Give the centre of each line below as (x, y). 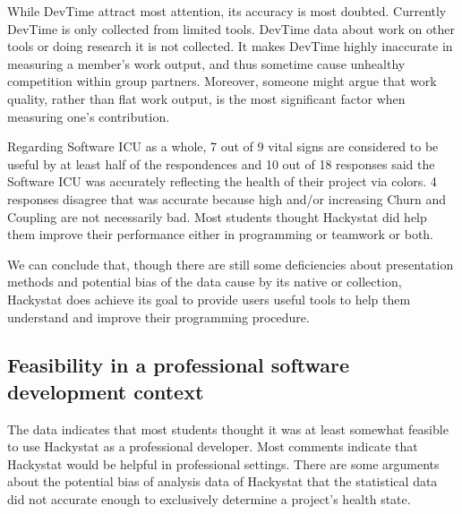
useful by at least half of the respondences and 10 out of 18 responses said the (221, 163)
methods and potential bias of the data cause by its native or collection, (205, 282)
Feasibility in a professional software (179, 365)
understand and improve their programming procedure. (158, 317)
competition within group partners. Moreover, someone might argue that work (222, 81)
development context (106, 391)
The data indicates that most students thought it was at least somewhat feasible (228, 428)
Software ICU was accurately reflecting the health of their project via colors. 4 (222, 181)
